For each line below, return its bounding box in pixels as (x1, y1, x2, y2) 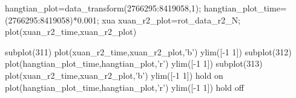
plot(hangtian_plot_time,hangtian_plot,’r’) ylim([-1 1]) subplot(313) (5, 57, 263, 70)
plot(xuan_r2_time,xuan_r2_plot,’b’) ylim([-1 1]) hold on (5, 69, 223, 81)
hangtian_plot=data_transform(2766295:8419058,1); (5, 2, 202, 14)
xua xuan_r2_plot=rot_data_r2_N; (102, 13, 241, 26)
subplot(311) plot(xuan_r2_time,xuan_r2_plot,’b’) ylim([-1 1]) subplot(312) (5, 45, 292, 58)
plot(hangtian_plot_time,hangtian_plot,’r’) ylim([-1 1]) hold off (5, 81, 244, 93)
